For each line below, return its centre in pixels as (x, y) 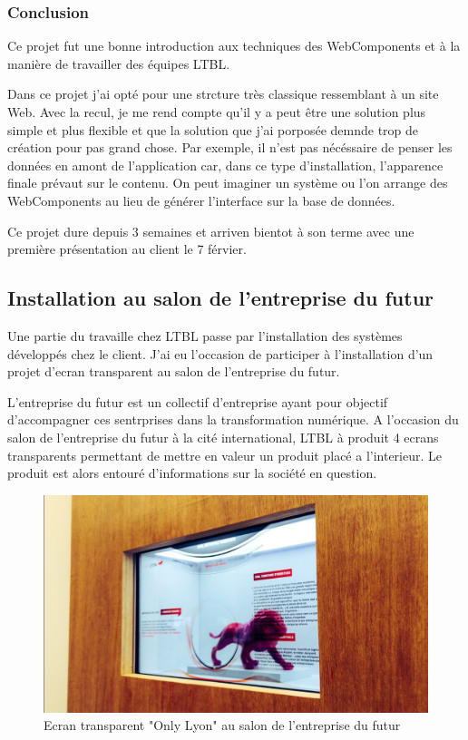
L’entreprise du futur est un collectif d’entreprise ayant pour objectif (198, 401)
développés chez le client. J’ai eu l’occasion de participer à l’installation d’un (220, 353)
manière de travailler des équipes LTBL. (119, 63)
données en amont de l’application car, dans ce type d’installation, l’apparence (225, 165)
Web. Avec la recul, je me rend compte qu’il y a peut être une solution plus (217, 112)
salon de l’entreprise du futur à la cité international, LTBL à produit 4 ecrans (223, 437)
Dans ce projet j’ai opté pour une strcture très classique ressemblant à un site (223, 94)
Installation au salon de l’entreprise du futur (220, 298)
